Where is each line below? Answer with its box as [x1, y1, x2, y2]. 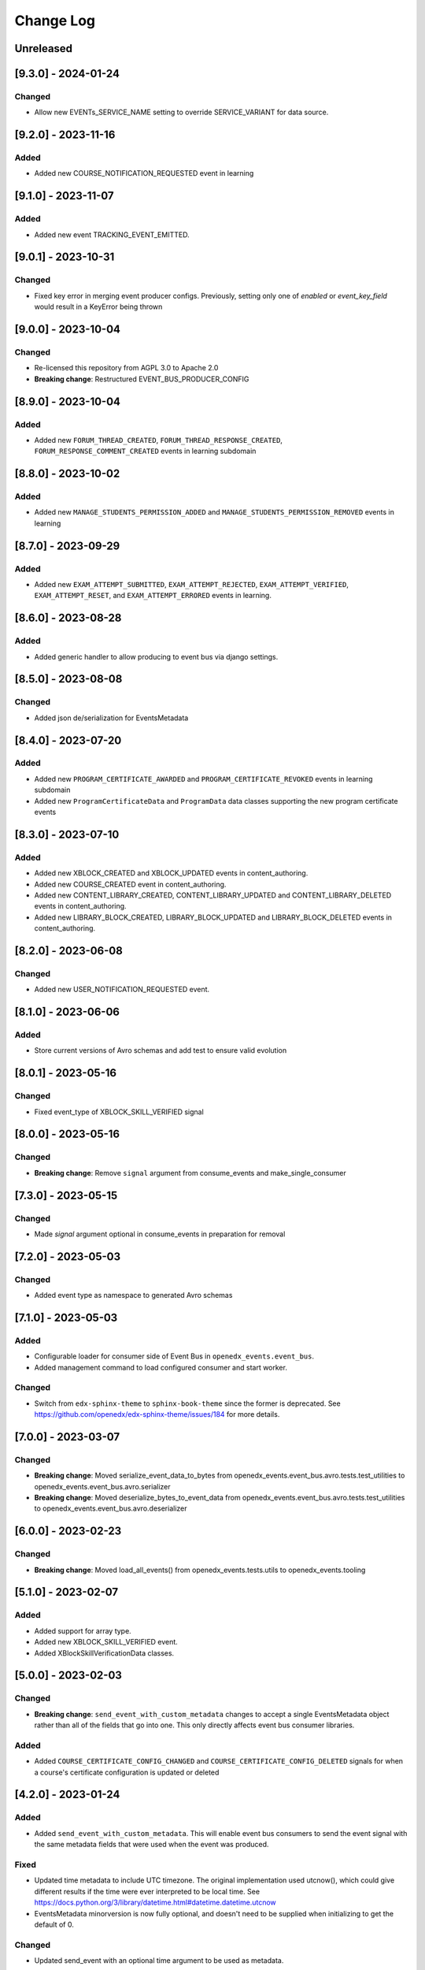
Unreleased [14, 42, 73, 55]
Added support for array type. [34, 1626, 131, 1635]
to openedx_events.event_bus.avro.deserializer [34, 1504, 188, 1513]
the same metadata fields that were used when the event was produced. [34, 1840, 269, 1849]
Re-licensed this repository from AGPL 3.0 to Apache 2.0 [34, 363, 219, 373]
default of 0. [34, 1920, 74, 1929]
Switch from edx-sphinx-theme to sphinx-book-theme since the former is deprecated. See [34, 1399, 342, 1408]
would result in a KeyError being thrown [34, 302, 163, 311]
